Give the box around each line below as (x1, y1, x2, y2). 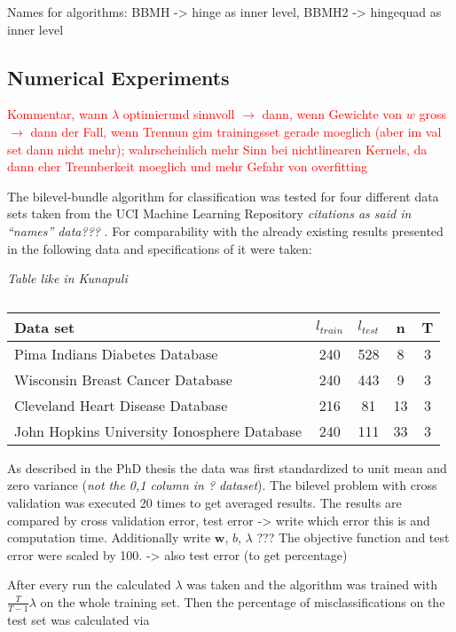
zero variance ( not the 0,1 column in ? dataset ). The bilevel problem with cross (7, 476, 437, 494)
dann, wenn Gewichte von (262, 105, 403, 123)
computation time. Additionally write (7, 528, 211, 547)
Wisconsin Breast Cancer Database (14, 368, 232, 390)
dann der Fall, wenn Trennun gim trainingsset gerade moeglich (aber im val (30, 122, 442, 140)
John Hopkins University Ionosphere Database (14, 420, 303, 441)
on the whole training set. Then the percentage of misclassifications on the (40, 592, 445, 611)
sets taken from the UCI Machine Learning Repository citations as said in (7, 204, 412, 223)
